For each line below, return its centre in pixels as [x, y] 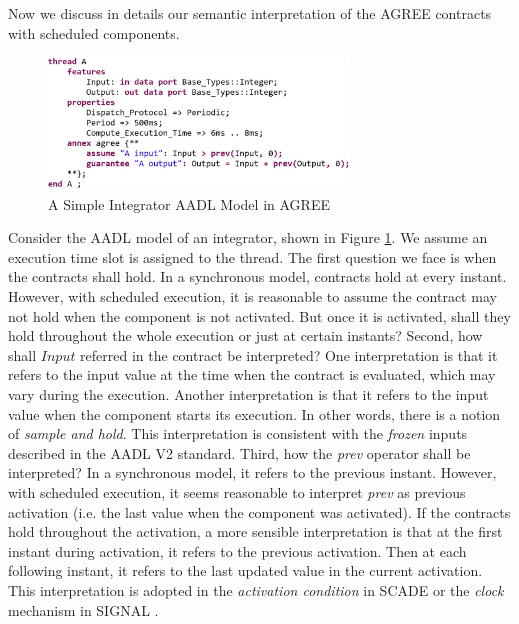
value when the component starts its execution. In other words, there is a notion [254, 413]
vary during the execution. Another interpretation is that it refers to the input [248, 393]
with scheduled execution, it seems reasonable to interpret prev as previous [237, 491]
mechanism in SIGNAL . [83, 609]
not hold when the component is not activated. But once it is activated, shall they [259, 315]
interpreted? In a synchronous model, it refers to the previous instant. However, [252, 472]
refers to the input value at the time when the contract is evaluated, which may [252, 374]
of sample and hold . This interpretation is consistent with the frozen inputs [238, 433]
